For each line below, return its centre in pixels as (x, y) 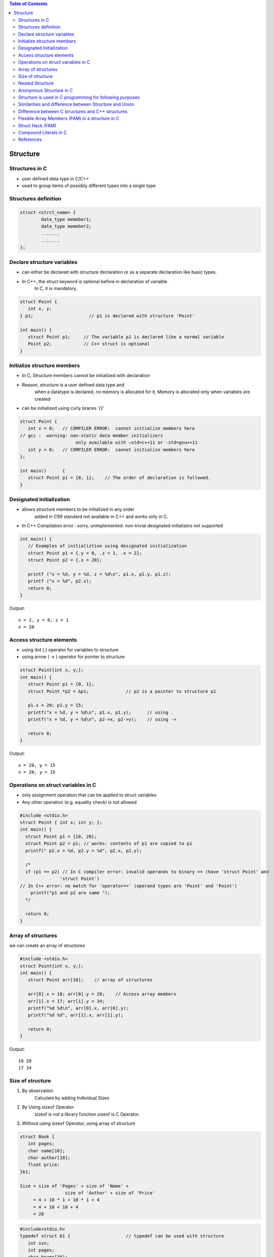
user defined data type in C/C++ (56, 178)
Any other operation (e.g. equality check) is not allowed (79, 802)
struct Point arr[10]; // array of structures (90, 980)
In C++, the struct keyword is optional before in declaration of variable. (95, 281)
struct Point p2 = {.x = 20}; (65, 560)
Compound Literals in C (43, 133)
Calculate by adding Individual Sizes (72, 1098)
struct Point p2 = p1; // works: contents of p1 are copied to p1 (109, 844)
